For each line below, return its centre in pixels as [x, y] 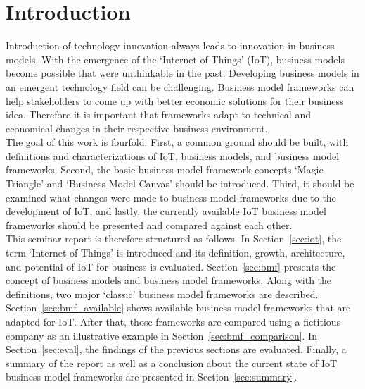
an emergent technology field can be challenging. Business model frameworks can [180, 86]
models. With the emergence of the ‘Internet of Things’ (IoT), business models [175, 59]
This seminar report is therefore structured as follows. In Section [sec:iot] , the [174, 239]
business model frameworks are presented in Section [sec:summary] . [152, 377]
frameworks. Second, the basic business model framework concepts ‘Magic [165, 169]
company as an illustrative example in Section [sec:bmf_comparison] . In [161, 335]
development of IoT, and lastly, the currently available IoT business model [166, 211]
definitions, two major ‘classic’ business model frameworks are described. [162, 294]
